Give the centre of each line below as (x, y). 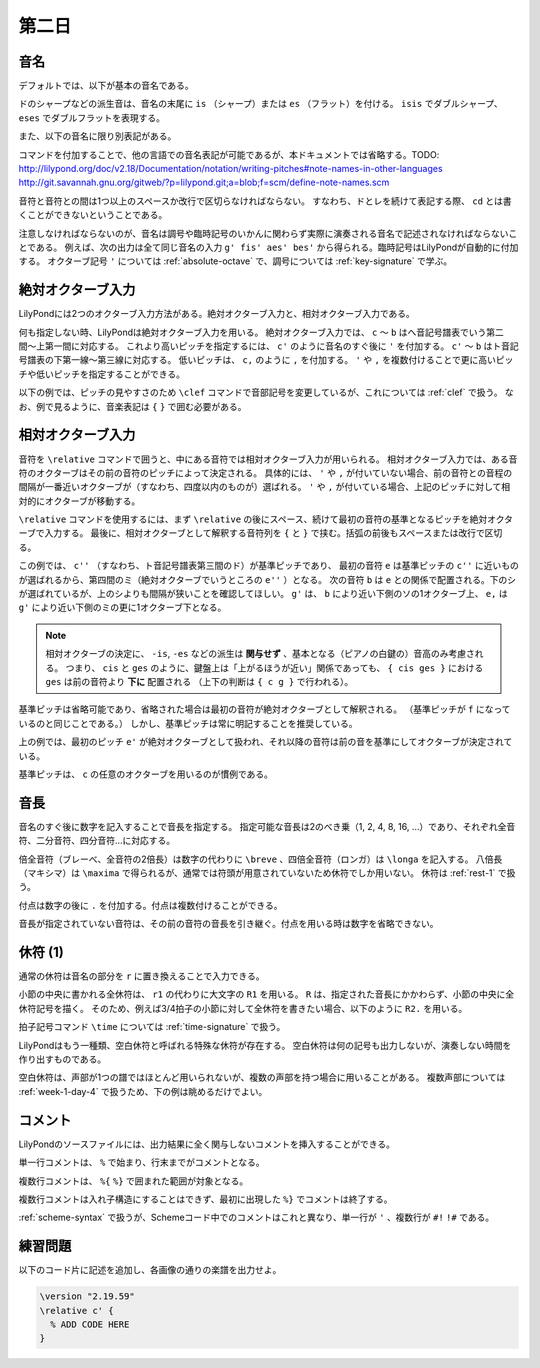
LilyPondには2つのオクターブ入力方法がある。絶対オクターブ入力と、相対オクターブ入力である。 (216, 314)
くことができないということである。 (93, 215)
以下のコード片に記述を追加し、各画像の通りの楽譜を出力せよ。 (150, 1270)
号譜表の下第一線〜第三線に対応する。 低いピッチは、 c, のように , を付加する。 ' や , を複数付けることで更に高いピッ (266, 360)
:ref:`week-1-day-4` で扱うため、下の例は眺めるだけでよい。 (143, 1091)
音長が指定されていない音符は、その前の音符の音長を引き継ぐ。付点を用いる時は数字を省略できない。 (228, 924)
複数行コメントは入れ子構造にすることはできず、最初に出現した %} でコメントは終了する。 (205, 1199)
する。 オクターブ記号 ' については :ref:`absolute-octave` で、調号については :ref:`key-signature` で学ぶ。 (235, 261)
